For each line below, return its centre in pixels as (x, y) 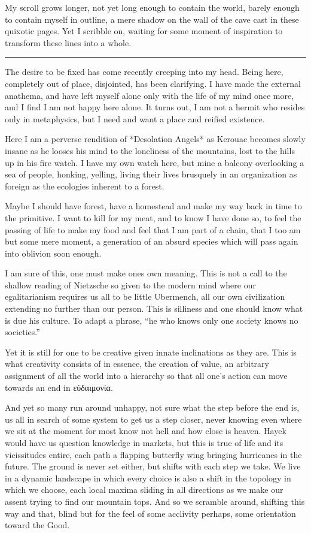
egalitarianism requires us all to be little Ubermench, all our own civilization (145, 296)
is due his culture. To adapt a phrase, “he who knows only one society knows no (152, 320)
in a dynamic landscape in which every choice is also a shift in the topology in (148, 478)
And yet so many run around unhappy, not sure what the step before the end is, (152, 407)
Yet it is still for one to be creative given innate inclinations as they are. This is (151, 352)
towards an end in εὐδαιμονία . (59, 387)
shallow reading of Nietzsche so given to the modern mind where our (130, 284)
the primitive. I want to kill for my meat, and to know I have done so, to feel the (153, 217)
